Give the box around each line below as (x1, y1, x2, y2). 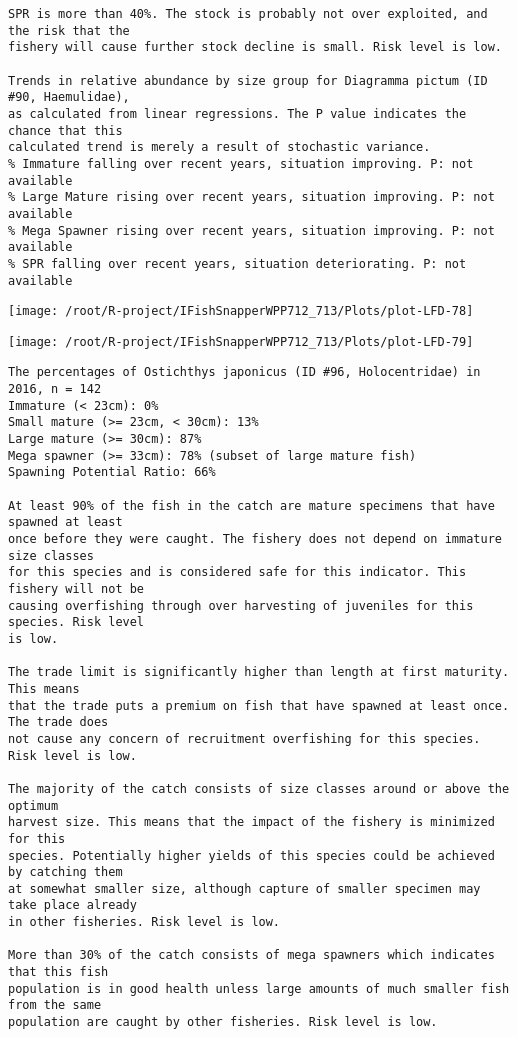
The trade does (8, 715, 109, 730)
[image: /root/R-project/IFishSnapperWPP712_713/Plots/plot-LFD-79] (8, 334, 474, 349)
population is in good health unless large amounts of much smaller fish (8, 981, 510, 996)
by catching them (8, 865, 123, 880)
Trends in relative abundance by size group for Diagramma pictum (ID (8, 73, 488, 88)
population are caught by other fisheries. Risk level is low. (8, 1015, 438, 1030)
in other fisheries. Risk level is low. (8, 915, 281, 930)
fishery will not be (8, 582, 145, 596)
